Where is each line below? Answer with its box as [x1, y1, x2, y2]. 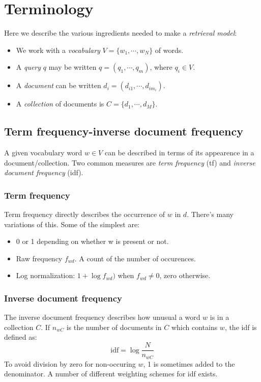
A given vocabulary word [4, 147, 82, 158]
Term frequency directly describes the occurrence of [4, 209, 165, 220]
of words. [155, 44, 184, 55]
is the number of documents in [66, 321, 162, 332]
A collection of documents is [16, 98, 104, 109]
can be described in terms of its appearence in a [104, 147, 254, 158]
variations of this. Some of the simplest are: [4, 219, 139, 229]
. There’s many [187, 209, 234, 220]
